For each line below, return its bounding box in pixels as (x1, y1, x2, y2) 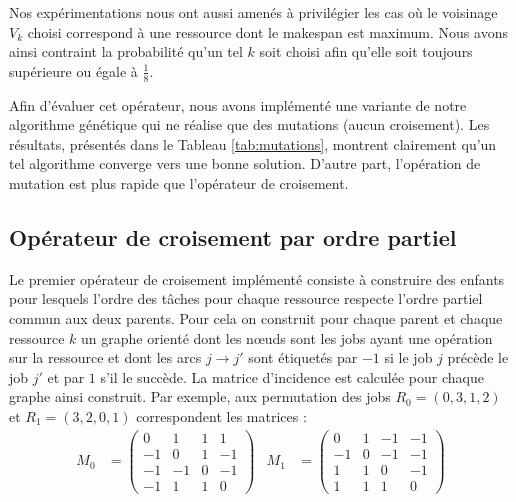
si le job (384, 347, 433, 368)
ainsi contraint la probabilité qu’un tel (9, 41, 243, 62)
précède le (447, 347, 509, 368)
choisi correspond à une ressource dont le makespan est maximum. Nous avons (27, 21, 508, 42)
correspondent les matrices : (136, 405, 307, 426)
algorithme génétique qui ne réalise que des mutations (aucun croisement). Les (9, 114, 490, 135)
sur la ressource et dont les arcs (9, 347, 202, 368)
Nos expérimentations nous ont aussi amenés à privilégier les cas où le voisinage (9, 2, 498, 22)
